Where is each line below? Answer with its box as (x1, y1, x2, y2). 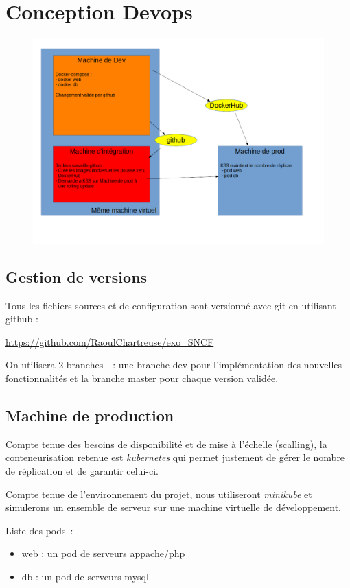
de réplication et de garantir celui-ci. (5, 464, 159, 478)
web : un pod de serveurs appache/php (21, 546, 185, 561)
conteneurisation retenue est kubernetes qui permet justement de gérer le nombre (5, 450, 345, 464)
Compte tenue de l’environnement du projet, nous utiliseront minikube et (5, 486, 312, 501)
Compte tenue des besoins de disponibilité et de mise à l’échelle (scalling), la (5, 436, 327, 451)
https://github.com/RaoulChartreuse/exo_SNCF (5, 334, 214, 349)
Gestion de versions (5, 266, 148, 287)
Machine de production (5, 405, 174, 426)
